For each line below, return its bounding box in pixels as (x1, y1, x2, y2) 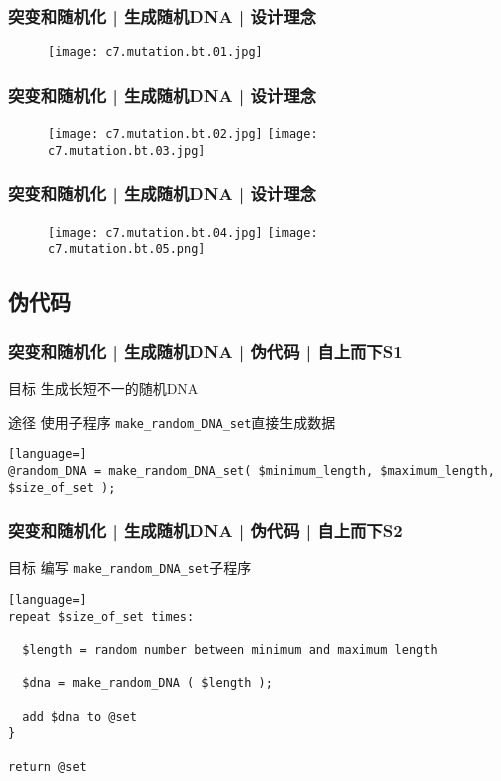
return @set (8, 759, 87, 774)
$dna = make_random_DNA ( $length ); (22, 676, 273, 691)
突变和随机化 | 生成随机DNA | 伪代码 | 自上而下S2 (8, 518, 403, 543)
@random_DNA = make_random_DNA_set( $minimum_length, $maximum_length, (8, 463, 495, 478)
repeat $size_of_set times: (8, 609, 195, 624)
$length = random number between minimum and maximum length (22, 643, 438, 657)
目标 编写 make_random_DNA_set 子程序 (8, 557, 252, 578)
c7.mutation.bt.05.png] (48, 242, 206, 257)
